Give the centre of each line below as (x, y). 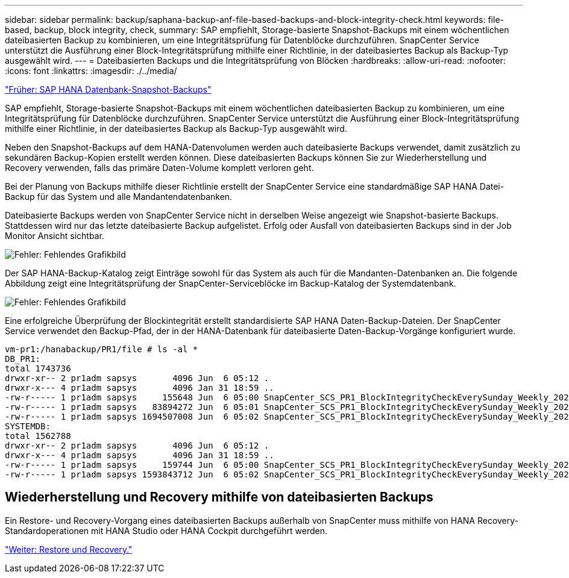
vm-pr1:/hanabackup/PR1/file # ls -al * (102, 349)
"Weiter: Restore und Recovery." (69, 549)
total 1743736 (38, 368)
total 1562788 (38, 436)
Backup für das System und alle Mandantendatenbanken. (119, 197)
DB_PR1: (23, 359)
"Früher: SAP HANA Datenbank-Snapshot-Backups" (108, 89)
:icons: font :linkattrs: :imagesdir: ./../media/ (91, 71)
